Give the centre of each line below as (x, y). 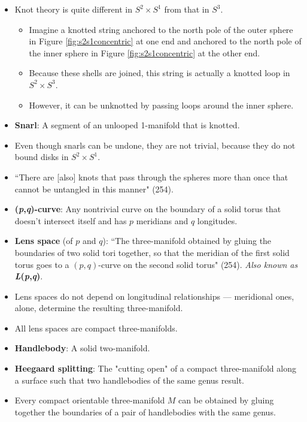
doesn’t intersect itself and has (71, 220)
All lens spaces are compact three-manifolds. (96, 328)
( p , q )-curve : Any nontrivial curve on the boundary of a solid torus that (148, 209)
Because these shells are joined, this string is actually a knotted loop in (159, 73)
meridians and (162, 220)
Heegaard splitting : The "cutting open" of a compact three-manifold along (155, 368)
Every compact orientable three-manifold (90, 400)
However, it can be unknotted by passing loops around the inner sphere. (161, 105)
